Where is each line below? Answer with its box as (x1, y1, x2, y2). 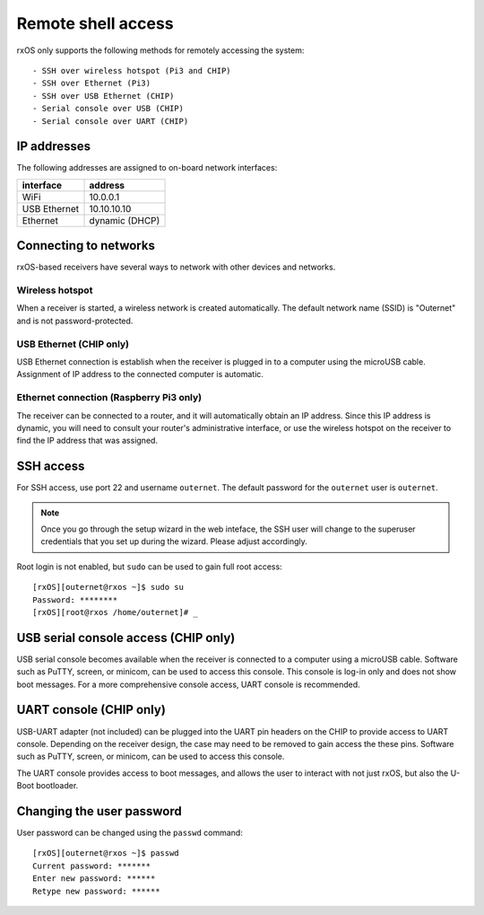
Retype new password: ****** (32, 885, 160, 896)
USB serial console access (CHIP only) (16, 629, 236, 646)
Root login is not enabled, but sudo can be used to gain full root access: (16, 561, 282, 572)
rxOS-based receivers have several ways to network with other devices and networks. (16, 261, 336, 273)
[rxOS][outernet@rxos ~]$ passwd (32, 849, 179, 858)
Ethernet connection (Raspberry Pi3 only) (16, 392, 202, 404)
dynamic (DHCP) (89, 214, 160, 226)
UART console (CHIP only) (16, 702, 166, 717)
